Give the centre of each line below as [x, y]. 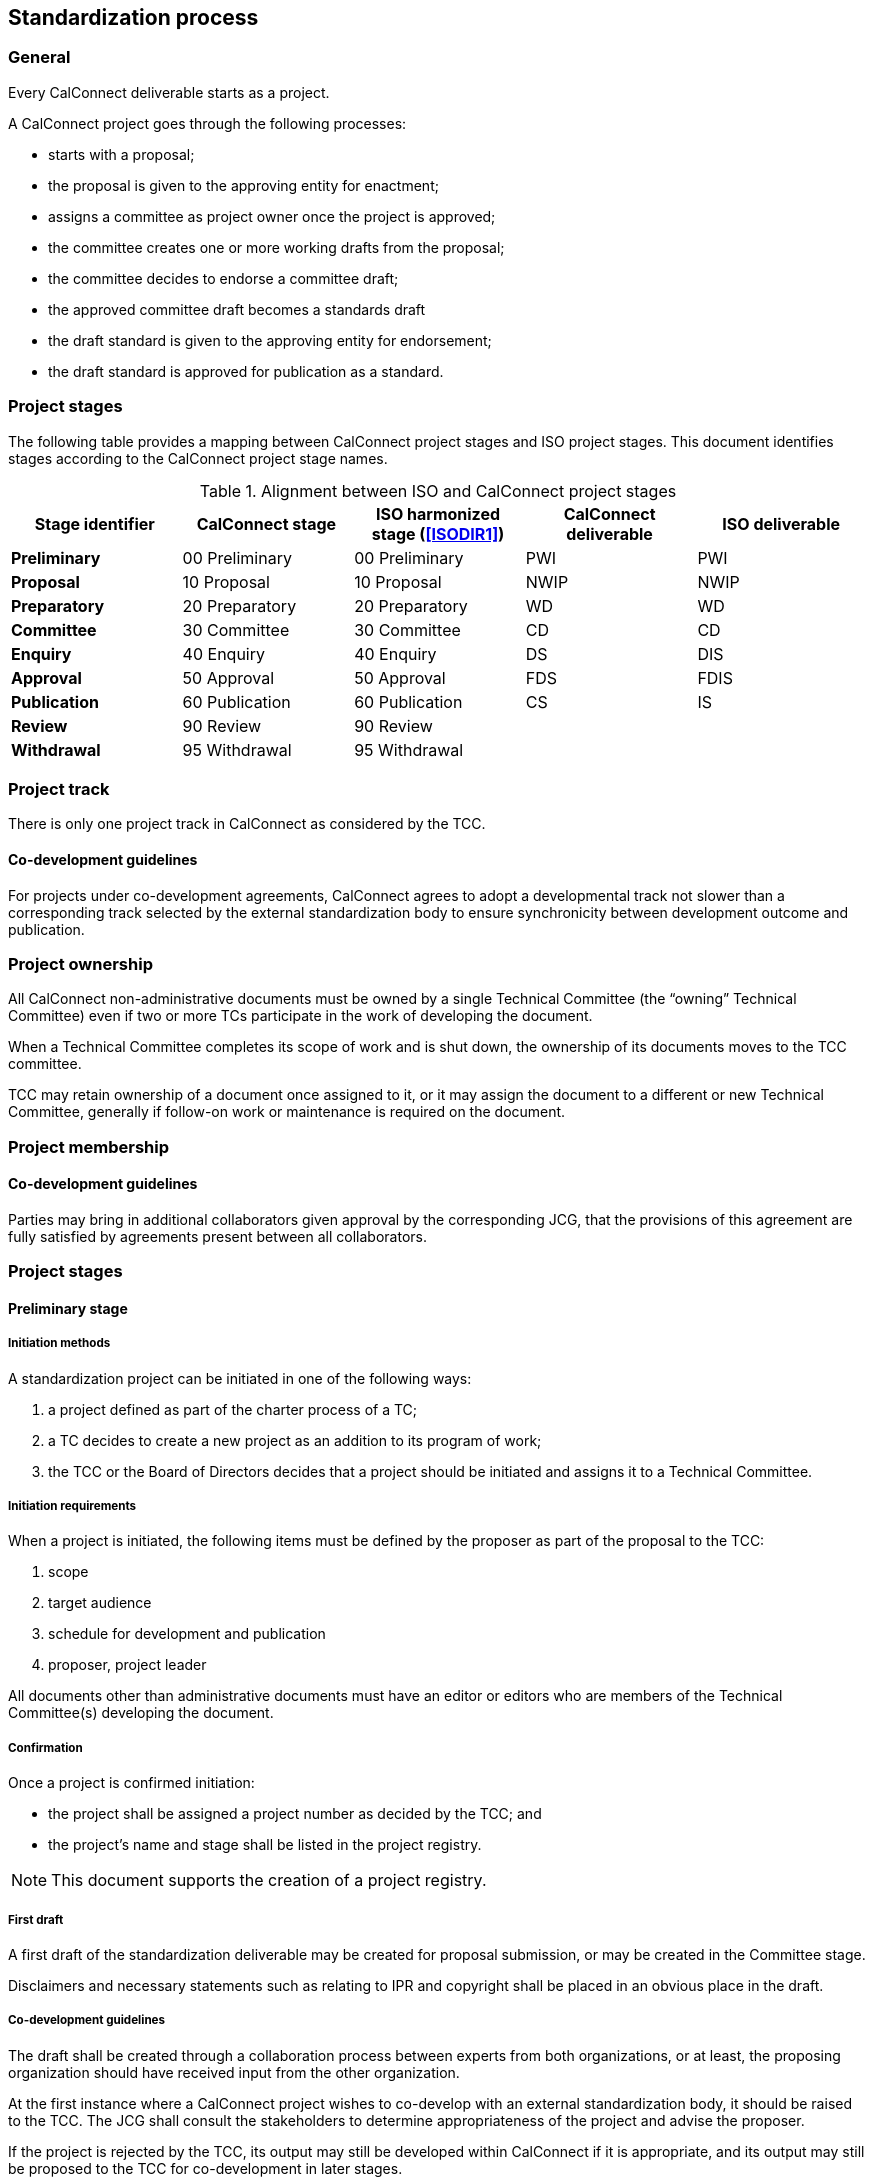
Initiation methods [59, 1343]
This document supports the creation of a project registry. [269, 1880]
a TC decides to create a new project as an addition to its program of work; [295, 1440]
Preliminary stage [68, 1308]
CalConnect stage [266, 523]
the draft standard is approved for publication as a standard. [246, 371]
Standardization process [133, 17]
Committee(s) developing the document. [141, 1713]
